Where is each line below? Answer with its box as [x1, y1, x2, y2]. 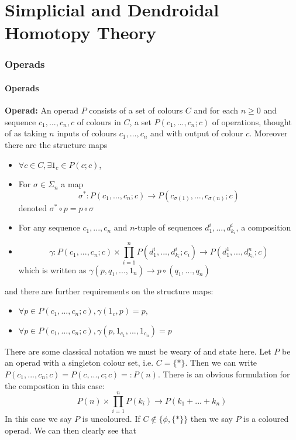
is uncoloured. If [82, 412, 140, 425]
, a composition [236, 221, 291, 233]
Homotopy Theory [5, 20, 156, 44]
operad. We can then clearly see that [5, 424, 136, 436]
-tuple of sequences [135, 221, 202, 233]
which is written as [18, 263, 87, 276]
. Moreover [249, 127, 288, 139]
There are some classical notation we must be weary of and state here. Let [5, 345, 271, 357]
